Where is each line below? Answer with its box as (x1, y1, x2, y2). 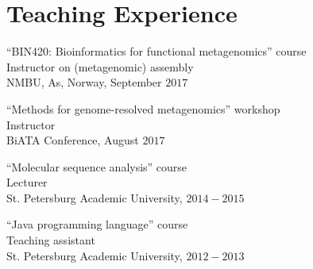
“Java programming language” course (6, 216, 188, 232)
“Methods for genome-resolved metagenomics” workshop (6, 100, 280, 117)
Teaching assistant (6, 232, 95, 248)
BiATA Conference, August (6, 132, 139, 148)
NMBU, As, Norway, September (6, 74, 162, 90)
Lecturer (6, 174, 48, 190)
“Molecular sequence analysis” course (6, 158, 187, 175)
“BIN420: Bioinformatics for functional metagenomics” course (6, 43, 307, 60)
